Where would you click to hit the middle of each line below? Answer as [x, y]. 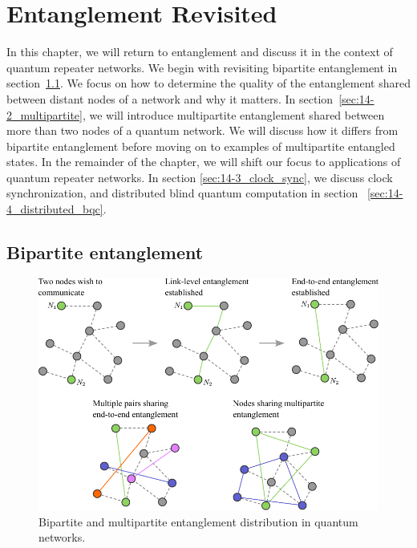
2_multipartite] [45, 114]
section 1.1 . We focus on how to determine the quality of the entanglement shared [208, 83]
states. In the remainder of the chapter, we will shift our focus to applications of [204, 162]
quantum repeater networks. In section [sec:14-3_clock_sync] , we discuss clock [200, 177]
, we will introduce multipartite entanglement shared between [233, 114]
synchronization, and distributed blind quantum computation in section [182, 193]
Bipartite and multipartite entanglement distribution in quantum [198, 521]
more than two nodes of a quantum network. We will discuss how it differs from [202, 130]
